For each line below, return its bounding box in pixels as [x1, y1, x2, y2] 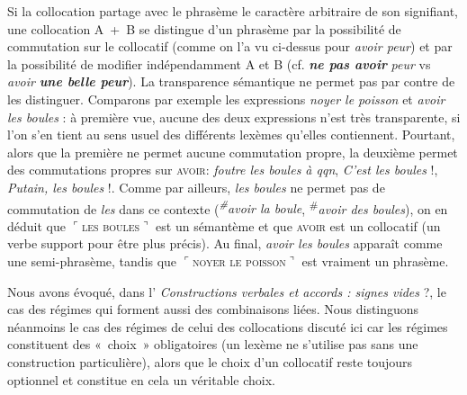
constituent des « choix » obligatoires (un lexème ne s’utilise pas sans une [7, 335, 418, 354]
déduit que [7, 216, 66, 235]
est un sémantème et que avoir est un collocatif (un [156, 216, 441, 235]
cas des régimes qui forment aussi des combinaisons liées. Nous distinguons [7, 300, 419, 319]
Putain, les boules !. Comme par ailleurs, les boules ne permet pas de [7, 177, 385, 196]
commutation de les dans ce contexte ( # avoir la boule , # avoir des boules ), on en [7, 196, 448, 218]
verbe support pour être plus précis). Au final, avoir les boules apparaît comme [7, 234, 443, 253]
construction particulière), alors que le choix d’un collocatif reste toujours [7, 352, 413, 371]
